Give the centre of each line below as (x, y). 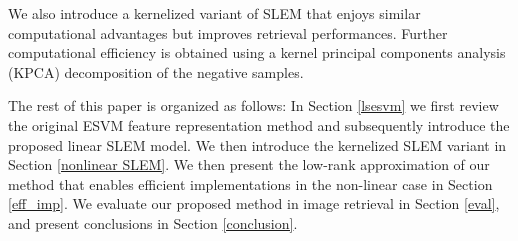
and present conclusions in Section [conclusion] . (153, 222)
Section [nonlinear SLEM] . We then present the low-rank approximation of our (249, 164)
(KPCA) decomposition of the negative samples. (156, 71)
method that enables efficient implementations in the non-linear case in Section (250, 183)
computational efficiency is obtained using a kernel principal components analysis (257, 52)
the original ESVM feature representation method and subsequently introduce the (259, 124)
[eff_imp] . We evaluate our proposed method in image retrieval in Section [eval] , (254, 203)
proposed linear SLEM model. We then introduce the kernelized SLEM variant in (257, 144)
